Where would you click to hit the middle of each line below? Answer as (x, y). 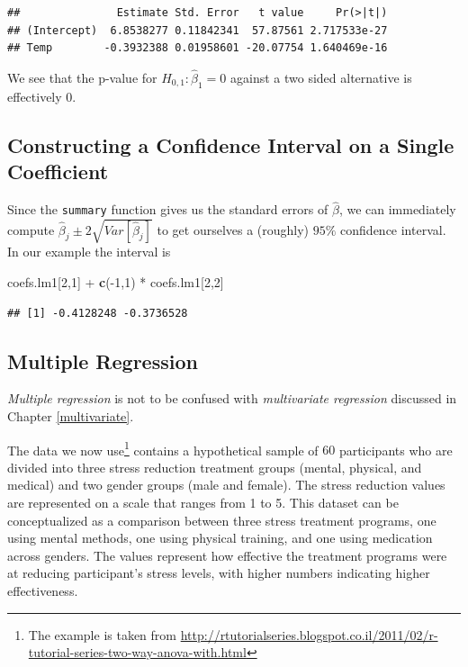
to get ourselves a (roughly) (233, 229)
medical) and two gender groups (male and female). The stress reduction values (226, 485)
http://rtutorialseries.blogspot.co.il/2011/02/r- (309, 634)
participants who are (396, 450)
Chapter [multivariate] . (71, 415)
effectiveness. (43, 590)
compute (31, 229)
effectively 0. (42, 96)
